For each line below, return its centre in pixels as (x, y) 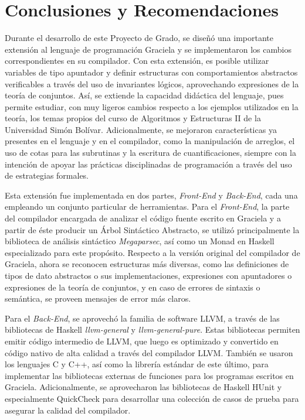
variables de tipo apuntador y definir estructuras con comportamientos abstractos (151, 72)
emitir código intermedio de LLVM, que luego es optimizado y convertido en (142, 341)
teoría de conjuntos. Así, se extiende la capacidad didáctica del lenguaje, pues (144, 95)
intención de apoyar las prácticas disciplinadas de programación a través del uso (148, 164)
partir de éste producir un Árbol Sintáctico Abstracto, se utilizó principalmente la (152, 229)
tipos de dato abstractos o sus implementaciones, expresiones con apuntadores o (148, 275)
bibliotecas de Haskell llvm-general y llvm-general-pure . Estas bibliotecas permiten (152, 329)
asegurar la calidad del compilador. (68, 410)
